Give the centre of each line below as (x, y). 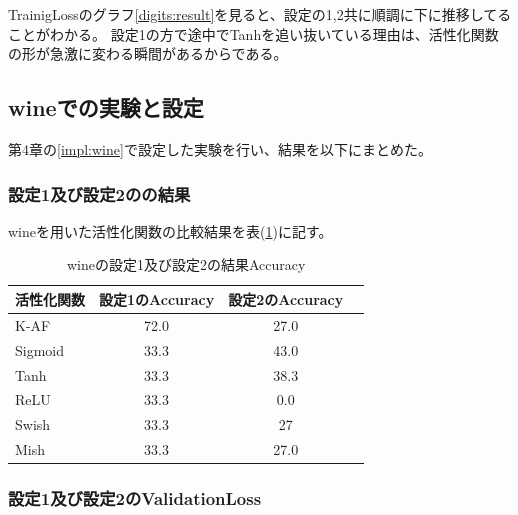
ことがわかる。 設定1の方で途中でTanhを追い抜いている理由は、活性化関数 (253, 33)
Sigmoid (40, 349)
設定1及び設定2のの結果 (99, 193)
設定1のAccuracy (157, 298)
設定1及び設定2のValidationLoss (135, 498)
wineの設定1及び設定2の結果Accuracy (186, 264)
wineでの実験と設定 (106, 107)
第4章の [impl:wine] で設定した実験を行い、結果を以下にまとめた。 (220, 148)
